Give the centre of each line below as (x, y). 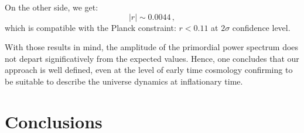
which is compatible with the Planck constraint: (90, 27)
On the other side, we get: (52, 7)
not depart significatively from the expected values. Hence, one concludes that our (152, 58)
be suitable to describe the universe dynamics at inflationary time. (124, 81)
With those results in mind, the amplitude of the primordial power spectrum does (152, 47)
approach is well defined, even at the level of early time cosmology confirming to (149, 70)
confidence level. (261, 27)
